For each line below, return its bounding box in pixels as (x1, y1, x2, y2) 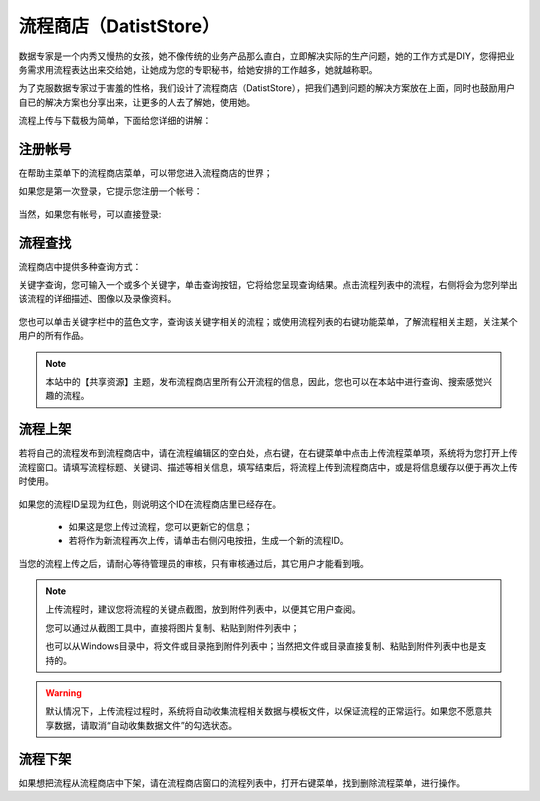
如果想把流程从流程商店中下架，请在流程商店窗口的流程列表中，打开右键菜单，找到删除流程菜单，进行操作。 (18, 776, 465, 789)
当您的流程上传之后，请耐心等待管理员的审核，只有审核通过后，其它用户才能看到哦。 (18, 557, 369, 569)
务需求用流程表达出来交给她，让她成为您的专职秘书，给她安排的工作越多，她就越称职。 (18, 63, 378, 75)
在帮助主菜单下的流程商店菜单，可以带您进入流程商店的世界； (18, 167, 273, 179)
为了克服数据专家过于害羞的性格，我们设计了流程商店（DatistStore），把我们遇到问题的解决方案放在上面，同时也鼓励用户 (18, 82, 515, 94)
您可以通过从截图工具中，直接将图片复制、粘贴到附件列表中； (45, 621, 300, 634)
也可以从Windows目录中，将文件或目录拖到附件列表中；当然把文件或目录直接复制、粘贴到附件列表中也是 (45, 640, 479, 652)
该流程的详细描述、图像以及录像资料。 (18, 293, 177, 305)
